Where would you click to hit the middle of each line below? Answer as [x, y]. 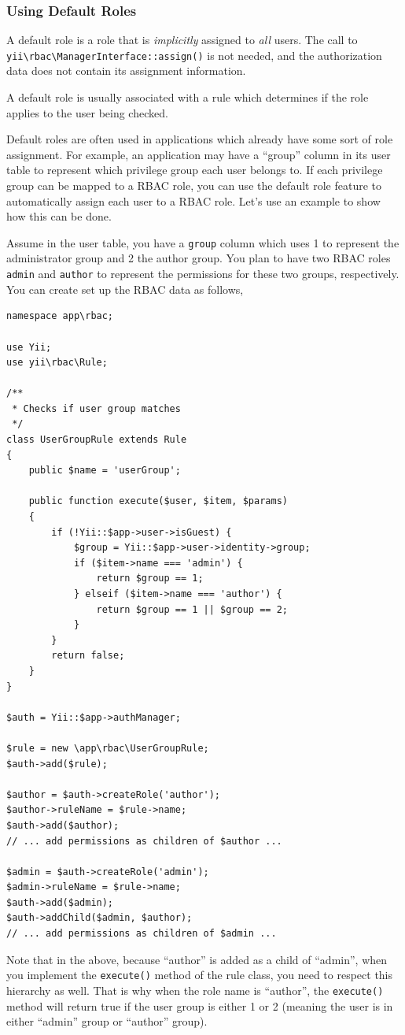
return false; [88, 656]
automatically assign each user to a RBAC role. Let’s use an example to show [193, 200]
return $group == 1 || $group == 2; [192, 609]
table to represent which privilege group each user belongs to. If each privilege [195, 170]
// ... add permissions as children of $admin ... [142, 934]
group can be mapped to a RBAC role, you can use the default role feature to [194, 185]
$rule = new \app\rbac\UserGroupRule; [108, 748]
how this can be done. [59, 216]
